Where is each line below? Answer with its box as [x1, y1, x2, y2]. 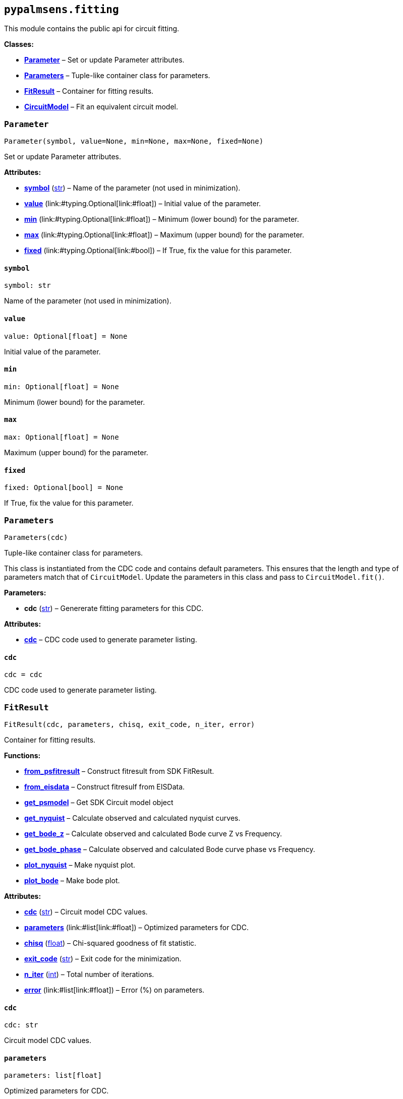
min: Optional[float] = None [4, 382, 119, 391]
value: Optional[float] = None [4, 332, 128, 340]
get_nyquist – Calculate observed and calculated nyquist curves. [24, 813, 241, 822]
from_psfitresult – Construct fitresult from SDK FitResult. [24, 766, 214, 775]
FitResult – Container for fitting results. [24, 87, 154, 96]
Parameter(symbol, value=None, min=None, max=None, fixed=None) [4, 137, 264, 146]
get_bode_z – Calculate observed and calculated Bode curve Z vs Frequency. [24, 829, 282, 838]
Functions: [4, 751, 41, 760]
